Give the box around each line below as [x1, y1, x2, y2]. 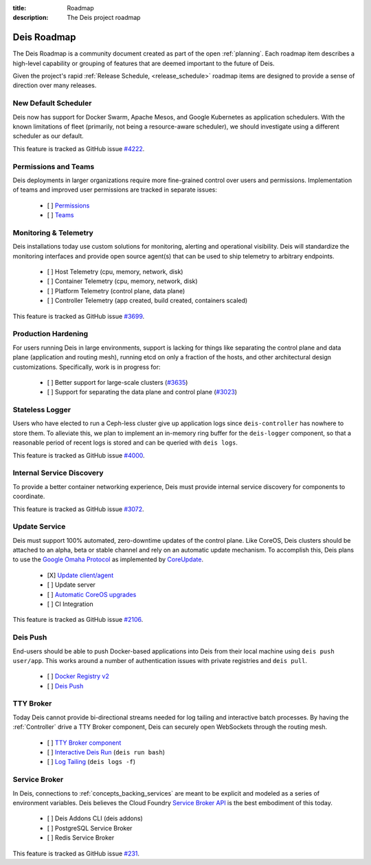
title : [12, 4, 27, 12]
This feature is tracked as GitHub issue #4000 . [12, 451, 145, 460]
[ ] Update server [47, 581, 96, 589]
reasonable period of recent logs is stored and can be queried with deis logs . [12, 438, 238, 447]
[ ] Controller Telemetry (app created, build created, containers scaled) [47, 296, 248, 305]
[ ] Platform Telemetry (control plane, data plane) [47, 287, 185, 295]
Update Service [12, 522, 66, 532]
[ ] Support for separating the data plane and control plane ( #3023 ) [47, 388, 237, 396]
